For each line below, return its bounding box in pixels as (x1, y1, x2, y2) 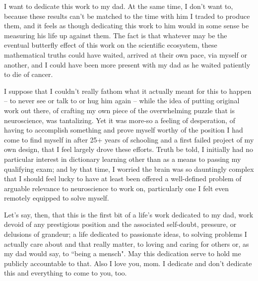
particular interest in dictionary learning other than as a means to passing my (4, 153, 241, 164)
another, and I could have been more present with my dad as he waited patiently (4, 59, 251, 70)
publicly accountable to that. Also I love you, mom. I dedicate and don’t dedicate (4, 258, 252, 268)
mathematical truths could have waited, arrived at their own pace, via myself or (4, 49, 247, 60)
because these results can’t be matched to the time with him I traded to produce (4, 10, 250, 21)
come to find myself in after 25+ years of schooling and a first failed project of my (4, 134, 254, 144)
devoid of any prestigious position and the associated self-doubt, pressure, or (4, 219, 237, 229)
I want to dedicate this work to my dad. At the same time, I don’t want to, (4, 1, 233, 11)
